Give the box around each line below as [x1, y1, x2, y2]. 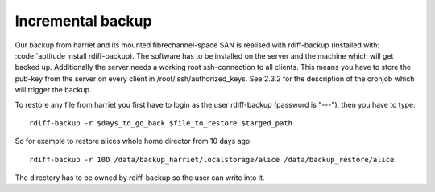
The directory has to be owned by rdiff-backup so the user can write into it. [14, 173, 265, 182]
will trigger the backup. [14, 85, 92, 95]
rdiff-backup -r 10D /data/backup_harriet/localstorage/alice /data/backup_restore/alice [29, 155, 395, 164]
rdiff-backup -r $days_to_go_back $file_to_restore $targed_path [29, 118, 293, 128]
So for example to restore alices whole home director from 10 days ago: [14, 137, 253, 146]
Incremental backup [14, 12, 152, 30]
